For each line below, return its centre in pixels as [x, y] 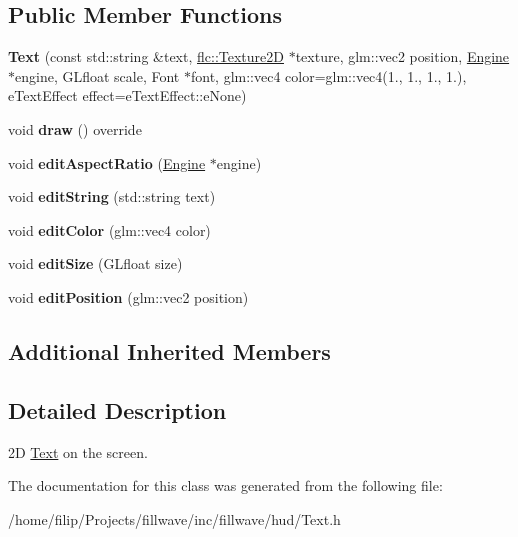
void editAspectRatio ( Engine [107, 162]
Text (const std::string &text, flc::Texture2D [146, 56]
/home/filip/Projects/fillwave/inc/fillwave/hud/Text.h [174, 518]
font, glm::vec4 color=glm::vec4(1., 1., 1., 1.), [328, 75]
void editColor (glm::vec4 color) [109, 229]
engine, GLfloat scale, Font [97, 75]
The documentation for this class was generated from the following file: [225, 485]
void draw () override [75, 128]
